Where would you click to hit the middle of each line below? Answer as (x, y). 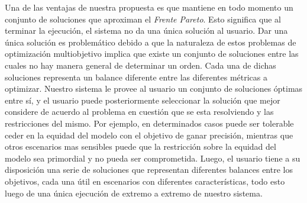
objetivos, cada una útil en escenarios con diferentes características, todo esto (145, 181)
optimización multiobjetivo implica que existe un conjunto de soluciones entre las (152, 54)
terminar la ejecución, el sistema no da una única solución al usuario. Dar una (146, 30)
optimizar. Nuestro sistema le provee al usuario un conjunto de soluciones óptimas (154, 88)
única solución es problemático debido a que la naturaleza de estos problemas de (151, 42)
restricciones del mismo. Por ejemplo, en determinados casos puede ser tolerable (149, 123)
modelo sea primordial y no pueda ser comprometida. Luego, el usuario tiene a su (153, 158)
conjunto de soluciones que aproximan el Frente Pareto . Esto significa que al (143, 19)
